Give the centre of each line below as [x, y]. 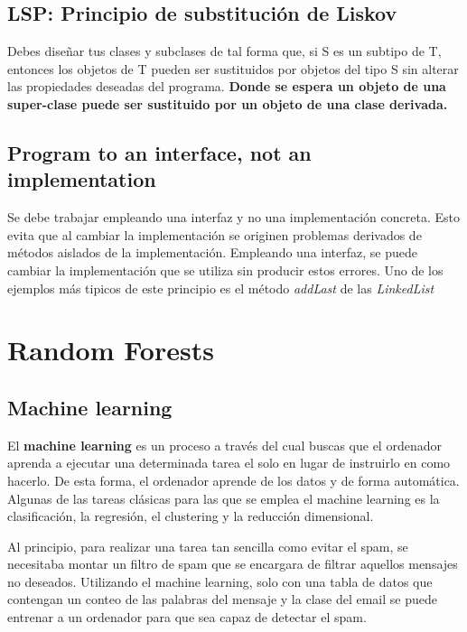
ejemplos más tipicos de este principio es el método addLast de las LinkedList [221, 288]
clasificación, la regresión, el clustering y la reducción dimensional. [191, 516]
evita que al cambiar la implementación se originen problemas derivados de [215, 234]
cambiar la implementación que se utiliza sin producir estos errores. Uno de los [225, 270]
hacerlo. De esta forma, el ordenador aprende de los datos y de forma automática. [233, 480]
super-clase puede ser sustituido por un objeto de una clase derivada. [228, 103]
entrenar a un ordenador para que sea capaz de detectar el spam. [187, 617]
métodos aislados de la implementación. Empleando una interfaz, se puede [212, 252]
